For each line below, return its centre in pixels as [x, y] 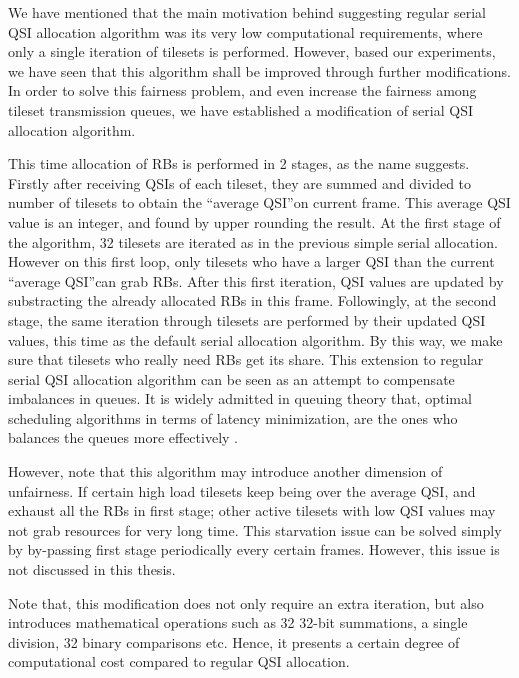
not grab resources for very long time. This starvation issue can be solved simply [255, 529]
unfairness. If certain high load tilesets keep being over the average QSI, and [242, 490]
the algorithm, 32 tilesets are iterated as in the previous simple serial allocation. [253, 241]
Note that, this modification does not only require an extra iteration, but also [246, 602]
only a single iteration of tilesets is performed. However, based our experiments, [252, 51]
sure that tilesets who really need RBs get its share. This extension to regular [246, 359]
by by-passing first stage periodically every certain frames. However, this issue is [254, 549]
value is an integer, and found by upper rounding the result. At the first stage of [254, 221]
